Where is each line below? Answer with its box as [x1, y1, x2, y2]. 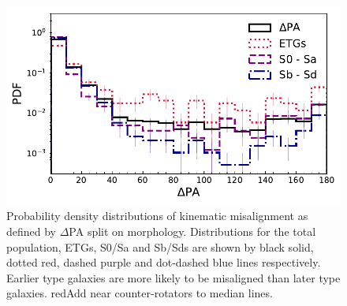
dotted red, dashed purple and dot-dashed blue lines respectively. [6, 254, 321, 271]
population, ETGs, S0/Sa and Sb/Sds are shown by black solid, [6, 238, 314, 255]
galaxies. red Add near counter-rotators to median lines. [6, 285, 273, 301]
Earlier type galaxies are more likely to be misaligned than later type [6, 269, 341, 285]
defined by [6, 223, 57, 240]
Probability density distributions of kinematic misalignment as [6, 207, 308, 224]
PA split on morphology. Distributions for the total [69, 223, 316, 240]
